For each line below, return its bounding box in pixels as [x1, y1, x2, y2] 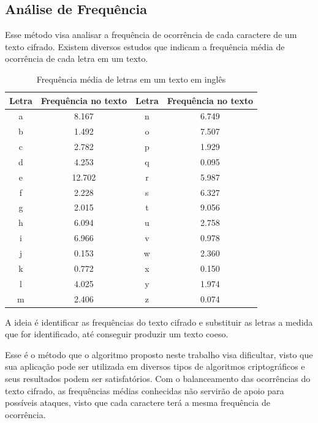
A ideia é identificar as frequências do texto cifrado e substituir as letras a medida [5, 315, 313, 328]
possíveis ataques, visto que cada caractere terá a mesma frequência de [5, 396, 270, 409]
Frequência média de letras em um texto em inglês [36, 72, 226, 85]
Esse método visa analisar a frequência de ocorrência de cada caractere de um [5, 28, 297, 41]
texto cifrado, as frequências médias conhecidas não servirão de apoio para [5, 384, 284, 397]
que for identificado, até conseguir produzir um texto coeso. [5, 328, 229, 340]
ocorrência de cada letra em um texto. [5, 52, 148, 65]
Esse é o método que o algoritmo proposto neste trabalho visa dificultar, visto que [5, 348, 313, 361]
